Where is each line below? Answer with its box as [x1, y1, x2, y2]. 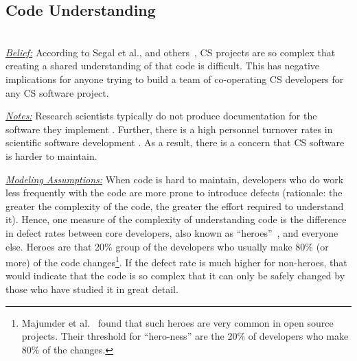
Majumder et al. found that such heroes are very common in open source [21, 315, 334, 329]
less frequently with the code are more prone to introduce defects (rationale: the [5, 185, 343, 200]
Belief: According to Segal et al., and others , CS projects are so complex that [5, 45, 336, 59]
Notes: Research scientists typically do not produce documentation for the [5, 108, 317, 123]
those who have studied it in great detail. [5, 281, 178, 296]
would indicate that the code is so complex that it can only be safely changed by [5, 268, 345, 283]
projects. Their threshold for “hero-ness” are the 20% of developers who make [21, 329, 349, 343]
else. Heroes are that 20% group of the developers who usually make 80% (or [5, 239, 329, 253]
